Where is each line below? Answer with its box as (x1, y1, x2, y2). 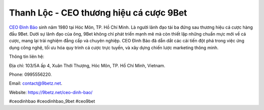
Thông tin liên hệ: (9, 54, 44, 59)
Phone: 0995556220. (9, 71, 52, 77)
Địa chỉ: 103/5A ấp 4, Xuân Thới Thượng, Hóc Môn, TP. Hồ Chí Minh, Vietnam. (9, 62, 166, 68)
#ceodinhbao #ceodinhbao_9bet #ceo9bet (9, 98, 95, 104)
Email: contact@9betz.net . (9, 80, 63, 86)
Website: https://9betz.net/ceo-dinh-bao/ (9, 89, 93, 95)
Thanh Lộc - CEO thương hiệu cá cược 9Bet (9, 7, 187, 18)
